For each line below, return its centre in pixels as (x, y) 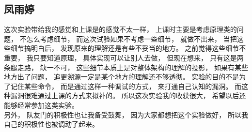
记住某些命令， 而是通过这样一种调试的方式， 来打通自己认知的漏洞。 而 (126, 86)
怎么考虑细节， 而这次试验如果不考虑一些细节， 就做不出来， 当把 (132, 38)
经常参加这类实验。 (48, 105)
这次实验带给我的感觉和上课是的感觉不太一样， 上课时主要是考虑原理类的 (120, 29)
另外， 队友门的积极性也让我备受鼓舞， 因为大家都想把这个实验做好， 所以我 (126, 114)
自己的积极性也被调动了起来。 (51, 124)
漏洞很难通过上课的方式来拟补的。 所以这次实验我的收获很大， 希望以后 (125, 95)
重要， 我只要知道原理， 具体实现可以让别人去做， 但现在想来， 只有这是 (120, 57)
